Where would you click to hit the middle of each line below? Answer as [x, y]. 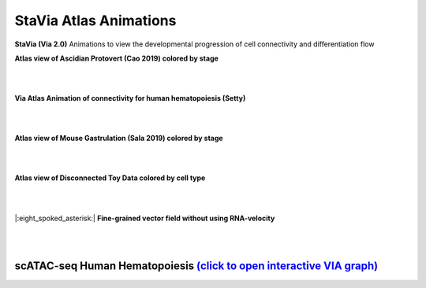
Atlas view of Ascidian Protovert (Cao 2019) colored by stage [116, 58]
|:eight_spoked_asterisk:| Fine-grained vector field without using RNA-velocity [145, 218]
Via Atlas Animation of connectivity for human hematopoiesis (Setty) [130, 98]
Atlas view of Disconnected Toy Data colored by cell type [110, 178]
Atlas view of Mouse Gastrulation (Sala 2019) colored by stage [119, 138]
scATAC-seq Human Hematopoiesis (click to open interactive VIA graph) [196, 266]
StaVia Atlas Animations [95, 20]
